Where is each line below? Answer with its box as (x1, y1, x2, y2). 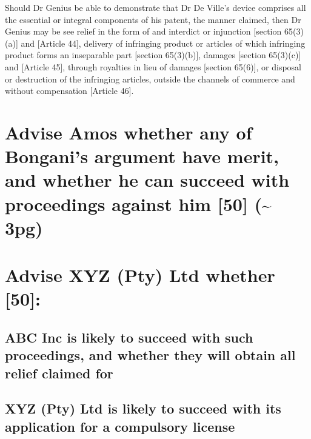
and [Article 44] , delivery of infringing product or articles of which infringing (21, 36, 306, 49)
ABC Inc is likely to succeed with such (5, 327, 253, 346)
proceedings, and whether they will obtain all (5, 346, 296, 364)
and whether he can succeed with (5, 167, 290, 192)
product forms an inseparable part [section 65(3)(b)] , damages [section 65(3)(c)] (5, 49, 301, 61)
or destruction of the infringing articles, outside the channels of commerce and (5, 72, 295, 85)
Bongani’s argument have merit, (5, 144, 279, 169)
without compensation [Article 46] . (5, 84, 134, 97)
